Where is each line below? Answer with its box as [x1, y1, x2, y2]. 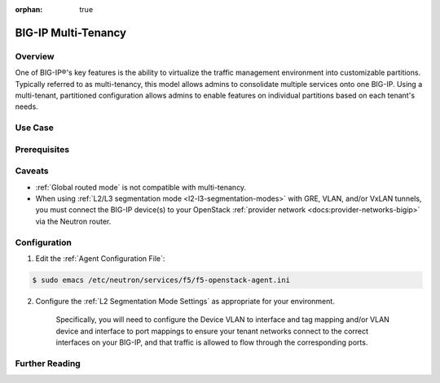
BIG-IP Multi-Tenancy [15, 25, 126, 40]
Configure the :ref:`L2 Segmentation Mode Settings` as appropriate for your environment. [35, 296, 336, 306]
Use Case [15, 122, 55, 133]
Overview [15, 50, 55, 62]
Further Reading [15, 358, 81, 369]
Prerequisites [15, 143, 69, 155]
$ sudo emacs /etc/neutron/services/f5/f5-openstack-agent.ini [32, 275, 291, 285]
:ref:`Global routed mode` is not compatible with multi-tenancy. [35, 182, 247, 192]
